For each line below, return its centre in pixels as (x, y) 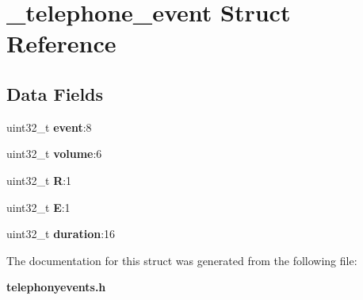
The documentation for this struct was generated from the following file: (182, 260)
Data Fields (55, 93)
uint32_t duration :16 (61, 234)
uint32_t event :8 (49, 127)
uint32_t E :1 (38, 207)
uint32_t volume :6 (54, 154)
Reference (61, 43)
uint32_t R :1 (39, 180)
